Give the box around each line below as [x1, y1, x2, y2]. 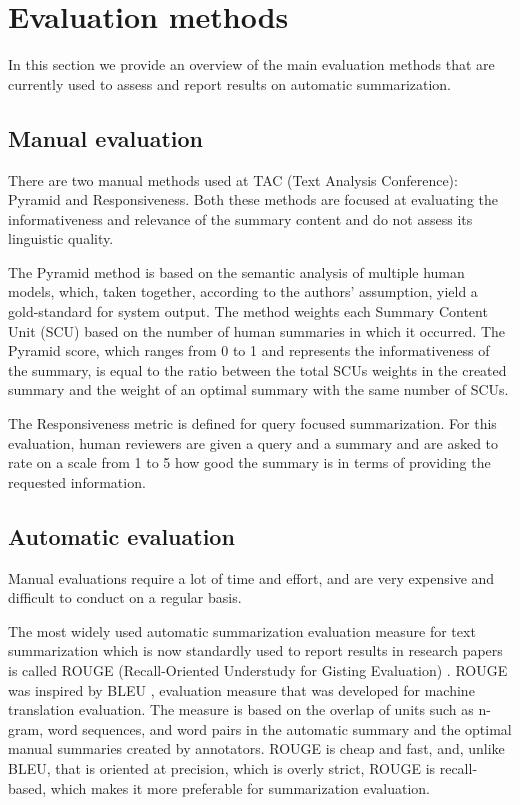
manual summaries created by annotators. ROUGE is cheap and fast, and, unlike [8, 738, 505, 759]
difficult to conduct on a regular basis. [8, 587, 242, 608]
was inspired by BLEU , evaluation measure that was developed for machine [8, 679, 475, 700]
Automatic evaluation [8, 520, 235, 551]
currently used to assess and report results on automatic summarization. [8, 73, 452, 94]
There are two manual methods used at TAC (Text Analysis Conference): [8, 169, 458, 190]
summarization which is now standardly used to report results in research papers [8, 640, 503, 661]
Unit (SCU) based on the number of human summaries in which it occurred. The [8, 320, 505, 341]
